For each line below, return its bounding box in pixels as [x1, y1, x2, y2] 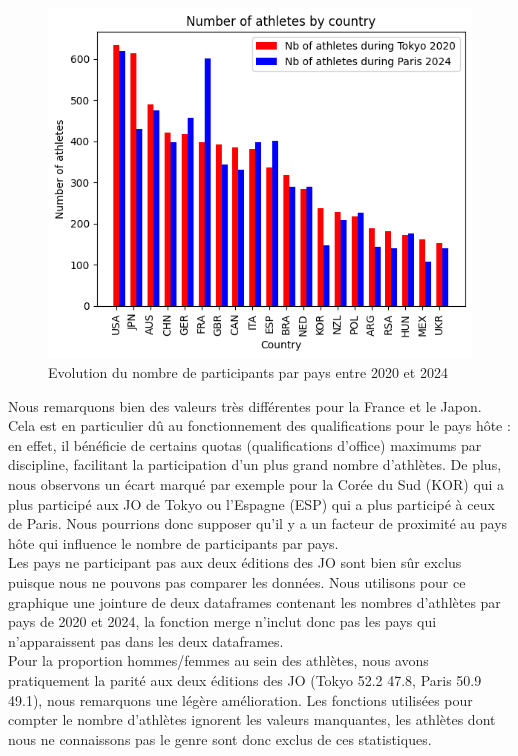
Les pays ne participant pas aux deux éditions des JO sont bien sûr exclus [8, 552, 462, 573]
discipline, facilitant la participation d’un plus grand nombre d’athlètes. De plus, [8, 454, 502, 475]
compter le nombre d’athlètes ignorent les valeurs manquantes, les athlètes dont [8, 709, 496, 730]
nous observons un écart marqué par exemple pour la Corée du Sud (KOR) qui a [8, 474, 505, 495]
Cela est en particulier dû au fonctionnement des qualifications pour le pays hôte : [8, 415, 511, 436]
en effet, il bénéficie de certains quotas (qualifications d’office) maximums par [8, 434, 482, 455]
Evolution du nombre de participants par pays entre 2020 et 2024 [48, 362, 448, 383]
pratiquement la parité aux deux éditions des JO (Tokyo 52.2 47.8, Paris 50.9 [8, 669, 482, 690]
